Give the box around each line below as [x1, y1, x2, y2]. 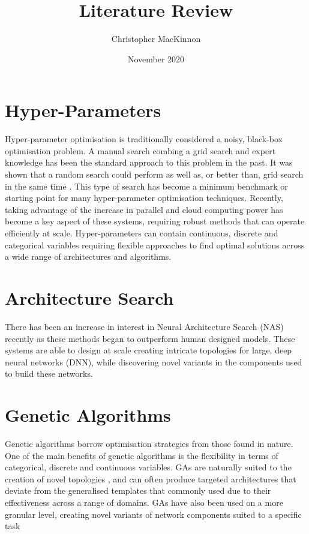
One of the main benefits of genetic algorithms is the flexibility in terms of [5, 449, 278, 461]
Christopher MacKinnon [111, 32, 201, 45]
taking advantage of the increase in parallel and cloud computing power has [5, 203, 283, 215]
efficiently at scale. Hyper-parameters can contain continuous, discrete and [5, 227, 278, 239]
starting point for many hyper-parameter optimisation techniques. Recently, [5, 191, 283, 204]
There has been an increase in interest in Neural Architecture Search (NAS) [5, 320, 284, 332]
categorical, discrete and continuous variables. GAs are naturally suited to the [5, 461, 292, 473]
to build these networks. [5, 367, 93, 380]
